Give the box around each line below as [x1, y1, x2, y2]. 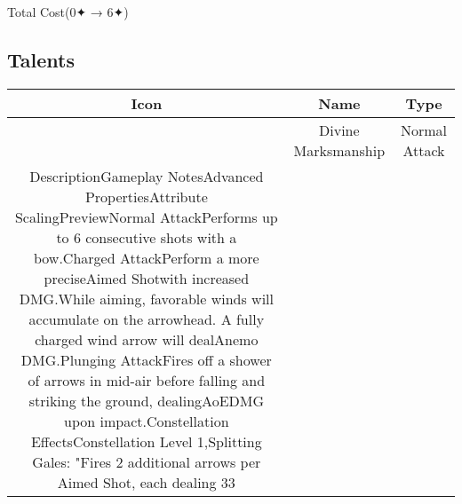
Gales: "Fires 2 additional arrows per [32, 451, 261, 472]
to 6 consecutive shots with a [56, 226, 237, 248]
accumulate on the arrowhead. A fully [28, 308, 265, 329]
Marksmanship [293, 139, 386, 161]
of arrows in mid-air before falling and [28, 369, 266, 390]
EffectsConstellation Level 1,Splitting [30, 430, 262, 452]
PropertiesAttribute [84, 185, 208, 207]
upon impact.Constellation [64, 410, 229, 431]
